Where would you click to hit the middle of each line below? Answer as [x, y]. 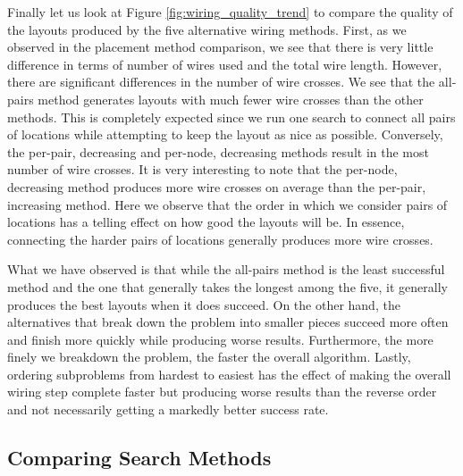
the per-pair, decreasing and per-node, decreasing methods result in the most [218, 151]
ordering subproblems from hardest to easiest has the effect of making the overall [229, 374]
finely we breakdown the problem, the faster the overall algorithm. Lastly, [209, 357]
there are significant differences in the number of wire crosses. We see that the [221, 82]
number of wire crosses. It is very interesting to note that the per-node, [202, 169]
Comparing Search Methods [139, 458]
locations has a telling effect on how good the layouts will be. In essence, [206, 222]
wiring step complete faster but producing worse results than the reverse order [222, 392]
